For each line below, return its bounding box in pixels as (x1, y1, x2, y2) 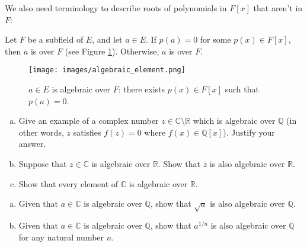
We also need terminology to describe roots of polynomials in (5, 2, 227, 14)
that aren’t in (253, 2, 303, 14)
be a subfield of (27, 33, 84, 46)
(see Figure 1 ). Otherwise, (65, 44, 159, 57)
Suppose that (18, 158, 67, 169)
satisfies (73, 126, 101, 138)
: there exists (118, 83, 165, 95)
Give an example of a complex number (18, 114, 159, 127)
